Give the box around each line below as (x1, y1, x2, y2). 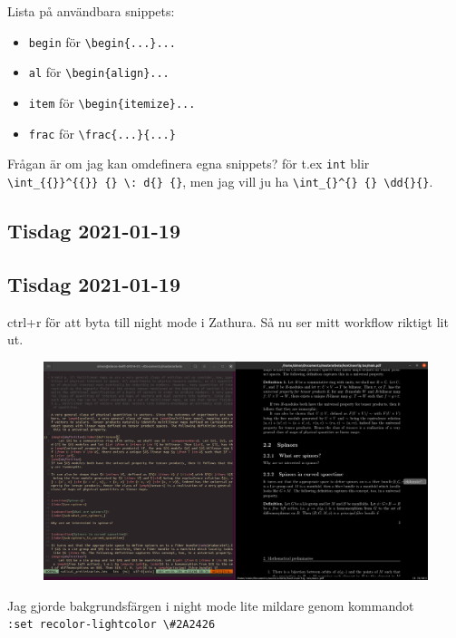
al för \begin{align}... (28, 63, 170, 82)
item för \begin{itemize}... (28, 92, 196, 111)
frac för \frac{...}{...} (28, 123, 176, 142)
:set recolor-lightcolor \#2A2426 (7, 618, 216, 632)
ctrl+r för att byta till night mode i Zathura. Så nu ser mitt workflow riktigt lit (7, 312, 449, 331)
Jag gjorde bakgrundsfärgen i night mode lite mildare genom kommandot (7, 595, 414, 614)
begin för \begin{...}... (28, 32, 176, 51)
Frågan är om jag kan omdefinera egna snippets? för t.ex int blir (7, 154, 370, 173)
